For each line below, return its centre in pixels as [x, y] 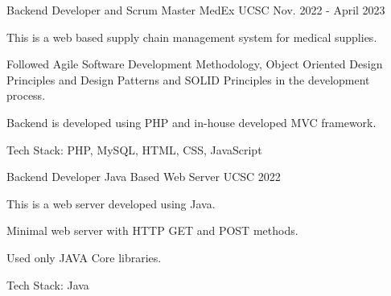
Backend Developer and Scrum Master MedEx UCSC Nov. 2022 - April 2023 [196, 10]
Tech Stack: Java [48, 284]
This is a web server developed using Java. [111, 203]
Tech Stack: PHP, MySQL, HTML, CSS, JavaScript [134, 149]
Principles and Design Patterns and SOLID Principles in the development [188, 79]
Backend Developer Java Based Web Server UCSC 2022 [144, 177]
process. [26, 95]
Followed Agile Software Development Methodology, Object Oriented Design [195, 64]
